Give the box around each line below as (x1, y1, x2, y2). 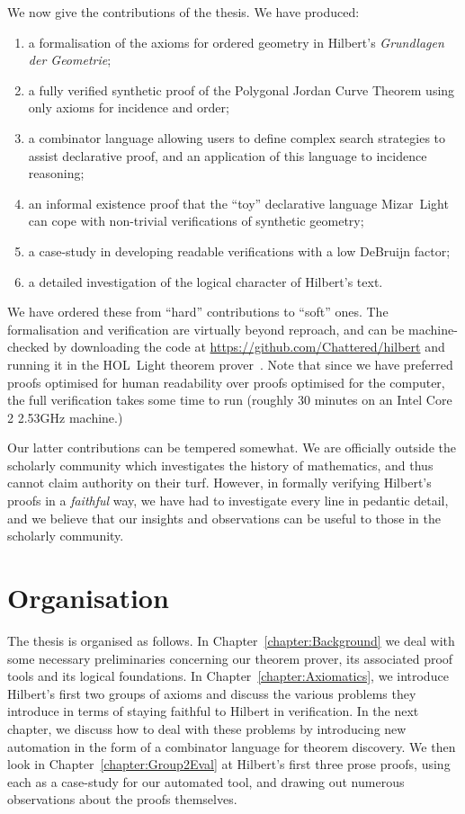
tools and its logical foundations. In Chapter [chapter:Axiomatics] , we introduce (7, 666, 449, 685)
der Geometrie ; (28, 50, 112, 69)
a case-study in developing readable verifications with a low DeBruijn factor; (28, 241, 451, 260)
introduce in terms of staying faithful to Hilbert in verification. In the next (7, 702, 419, 720)
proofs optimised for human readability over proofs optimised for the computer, (7, 372, 445, 391)
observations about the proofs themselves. (7, 790, 237, 809)
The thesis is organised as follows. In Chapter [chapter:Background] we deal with (7, 631, 455, 649)
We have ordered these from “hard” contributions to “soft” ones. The (7, 302, 389, 321)
